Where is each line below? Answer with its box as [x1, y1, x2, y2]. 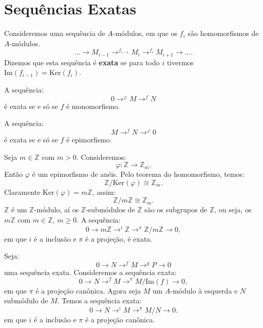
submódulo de [4, 295, 48, 306]
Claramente [4, 186, 41, 197]
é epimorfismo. [66, 134, 112, 144]
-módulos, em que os [112, 28, 178, 39]
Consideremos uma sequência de [4, 28, 105, 39]
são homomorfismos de [187, 28, 259, 39]
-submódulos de [86, 204, 135, 215]
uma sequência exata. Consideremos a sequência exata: [4, 266, 177, 277]
